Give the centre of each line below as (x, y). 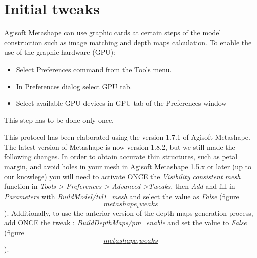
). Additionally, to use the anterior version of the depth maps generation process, (129, 212)
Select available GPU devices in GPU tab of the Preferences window (121, 103)
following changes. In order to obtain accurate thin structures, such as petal (121, 156)
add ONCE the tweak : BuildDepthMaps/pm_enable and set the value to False (125, 222)
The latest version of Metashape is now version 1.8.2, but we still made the (120, 146)
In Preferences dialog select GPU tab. (74, 86)
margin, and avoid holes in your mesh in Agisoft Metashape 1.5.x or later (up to (128, 167)
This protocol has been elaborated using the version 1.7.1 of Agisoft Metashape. (127, 137)
